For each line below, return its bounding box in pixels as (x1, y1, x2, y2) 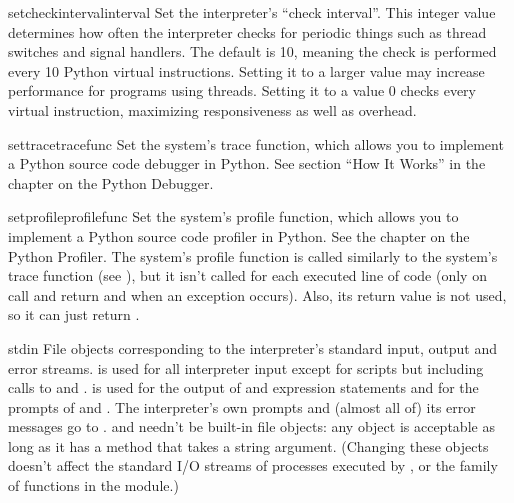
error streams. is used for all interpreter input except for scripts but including (8, 357, 484, 378)
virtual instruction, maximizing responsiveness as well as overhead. (8, 99, 417, 120)
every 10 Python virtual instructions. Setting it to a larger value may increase (8, 60, 485, 81)
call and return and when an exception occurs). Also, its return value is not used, (8, 284, 507, 305)
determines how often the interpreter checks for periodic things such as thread (8, 21, 487, 42)
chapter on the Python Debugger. (8, 172, 214, 193)
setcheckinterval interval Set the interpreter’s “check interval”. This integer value (8, 2, 496, 22)
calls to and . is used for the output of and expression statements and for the (8, 377, 479, 398)
